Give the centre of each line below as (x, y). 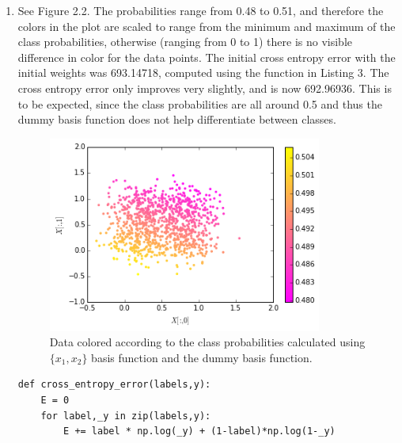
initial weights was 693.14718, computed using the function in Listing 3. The (203, 73)
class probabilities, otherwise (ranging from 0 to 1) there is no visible (185, 42)
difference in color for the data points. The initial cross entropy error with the (207, 57)
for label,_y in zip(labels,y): (126, 416)
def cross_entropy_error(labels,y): (114, 385)
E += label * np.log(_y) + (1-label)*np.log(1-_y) (199, 432)
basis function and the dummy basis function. (202, 357)
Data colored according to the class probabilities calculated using (207, 342)
